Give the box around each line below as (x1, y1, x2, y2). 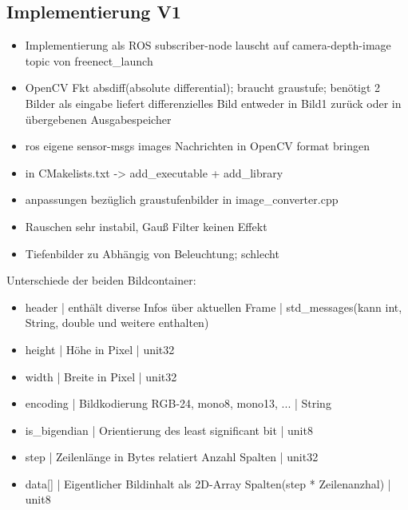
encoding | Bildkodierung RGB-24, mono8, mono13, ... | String (25, 395, 331, 412)
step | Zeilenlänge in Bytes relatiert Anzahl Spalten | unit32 (25, 448, 319, 465)
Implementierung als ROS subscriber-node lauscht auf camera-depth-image (25, 37, 391, 54)
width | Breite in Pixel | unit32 (25, 368, 177, 384)
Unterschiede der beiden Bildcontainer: (6, 272, 196, 289)
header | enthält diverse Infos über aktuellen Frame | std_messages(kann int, (25, 298, 402, 315)
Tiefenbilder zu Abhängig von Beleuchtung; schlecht (25, 245, 279, 261)
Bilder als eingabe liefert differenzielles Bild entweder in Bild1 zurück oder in (25, 94, 402, 111)
